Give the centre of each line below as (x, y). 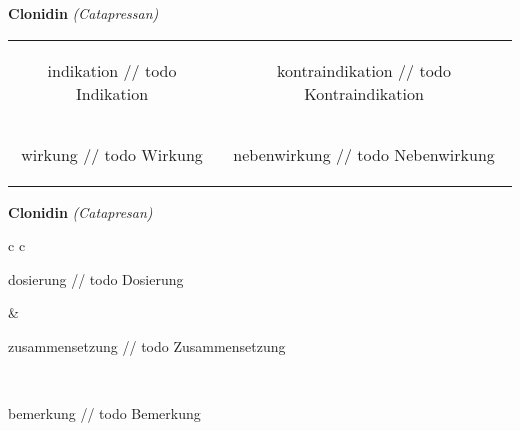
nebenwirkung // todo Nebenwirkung (364, 154)
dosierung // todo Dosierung (96, 278)
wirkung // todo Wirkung (112, 154)
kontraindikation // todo (364, 70)
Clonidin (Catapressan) (83, 13)
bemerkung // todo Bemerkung (104, 413)
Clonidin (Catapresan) (80, 211)
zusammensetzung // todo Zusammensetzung (147, 345)
